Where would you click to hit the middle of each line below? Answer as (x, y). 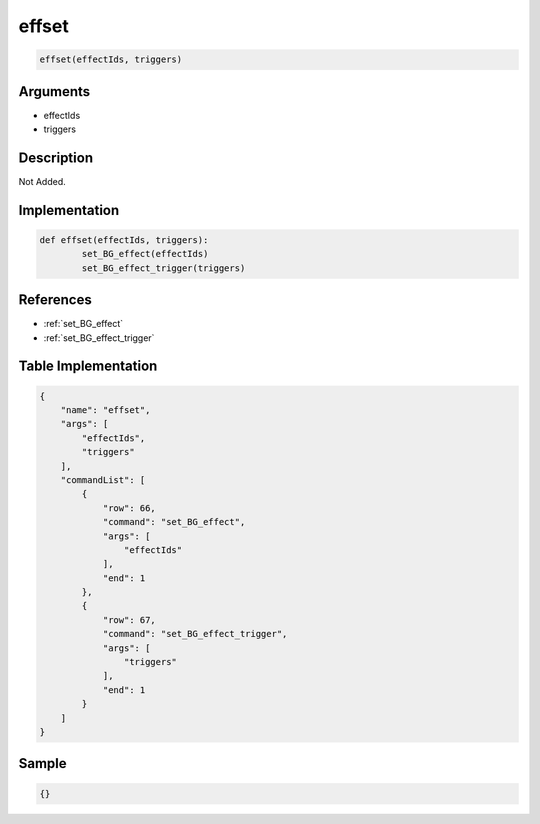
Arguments (54, 91)
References (55, 300)
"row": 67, (129, 619)
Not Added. (42, 181)
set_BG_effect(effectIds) (145, 254)
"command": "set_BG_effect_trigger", (195, 634)
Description (56, 157)
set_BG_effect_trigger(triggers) (163, 268)
